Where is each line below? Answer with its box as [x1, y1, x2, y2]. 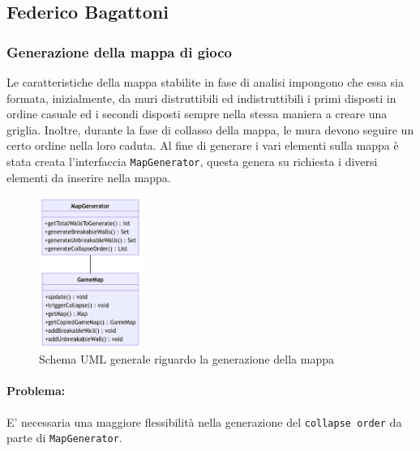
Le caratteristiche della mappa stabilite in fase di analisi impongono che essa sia [6, 74, 404, 90]
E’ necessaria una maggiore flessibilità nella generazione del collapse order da [6, 413, 402, 430]
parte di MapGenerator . [6, 429, 122, 446]
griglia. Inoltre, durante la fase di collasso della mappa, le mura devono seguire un [6, 121, 414, 138]
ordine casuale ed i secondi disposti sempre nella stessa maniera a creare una [6, 105, 388, 122]
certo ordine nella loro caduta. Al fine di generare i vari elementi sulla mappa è [6, 137, 399, 154]
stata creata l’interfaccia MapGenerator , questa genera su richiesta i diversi [6, 152, 378, 169]
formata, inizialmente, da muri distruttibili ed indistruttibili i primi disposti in [6, 89, 396, 106]
